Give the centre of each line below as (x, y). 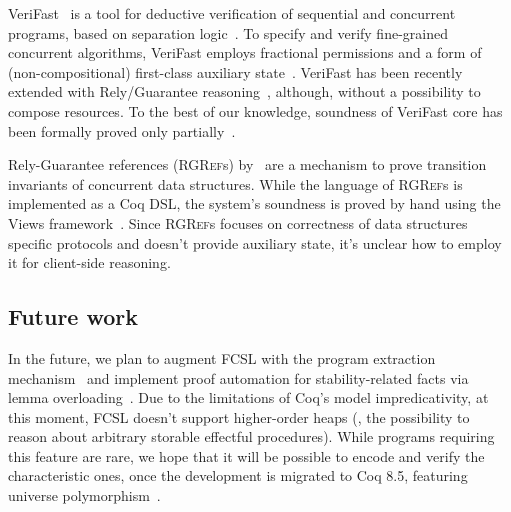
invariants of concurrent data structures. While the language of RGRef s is (235, 183)
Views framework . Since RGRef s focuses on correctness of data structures (238, 222)
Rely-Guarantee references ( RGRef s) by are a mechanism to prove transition (247, 164)
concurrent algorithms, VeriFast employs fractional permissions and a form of (245, 52)
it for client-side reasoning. (89, 262)
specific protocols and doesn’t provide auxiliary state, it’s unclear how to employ (255, 242)
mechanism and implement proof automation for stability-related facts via (238, 377)
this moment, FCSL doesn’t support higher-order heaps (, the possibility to (239, 416)
